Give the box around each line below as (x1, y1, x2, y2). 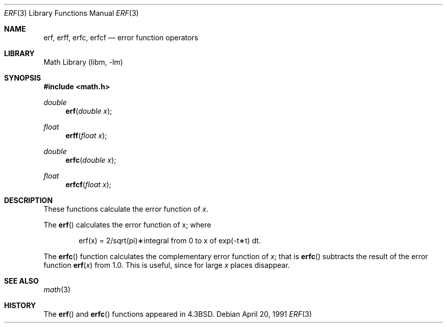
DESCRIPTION (4, 196, 53, 205)
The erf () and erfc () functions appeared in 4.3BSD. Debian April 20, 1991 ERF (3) (43, 310, 312, 318)
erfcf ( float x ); (65, 180, 112, 189)
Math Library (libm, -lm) (43, 58, 123, 66)
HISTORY (4, 301, 36, 310)
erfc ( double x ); (65, 156, 116, 164)
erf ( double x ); (65, 107, 112, 115)
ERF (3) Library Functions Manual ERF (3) (4, 9, 139, 17)
